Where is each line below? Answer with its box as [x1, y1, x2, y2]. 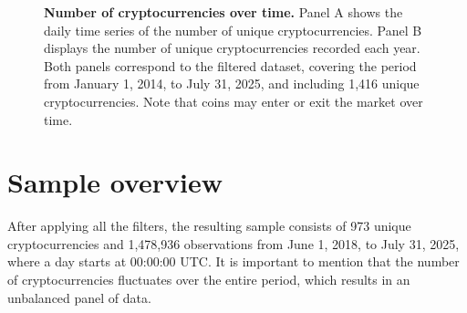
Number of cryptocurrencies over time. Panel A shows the [44, 3, 403, 21]
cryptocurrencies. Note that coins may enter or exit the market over [44, 91, 423, 110]
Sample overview [7, 163, 223, 201]
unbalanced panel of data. [7, 287, 151, 307]
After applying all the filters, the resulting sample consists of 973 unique [7, 216, 411, 235]
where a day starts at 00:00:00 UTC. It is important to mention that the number [7, 252, 460, 271]
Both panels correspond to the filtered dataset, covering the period [44, 56, 417, 75]
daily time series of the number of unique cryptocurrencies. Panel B [44, 20, 422, 39]
